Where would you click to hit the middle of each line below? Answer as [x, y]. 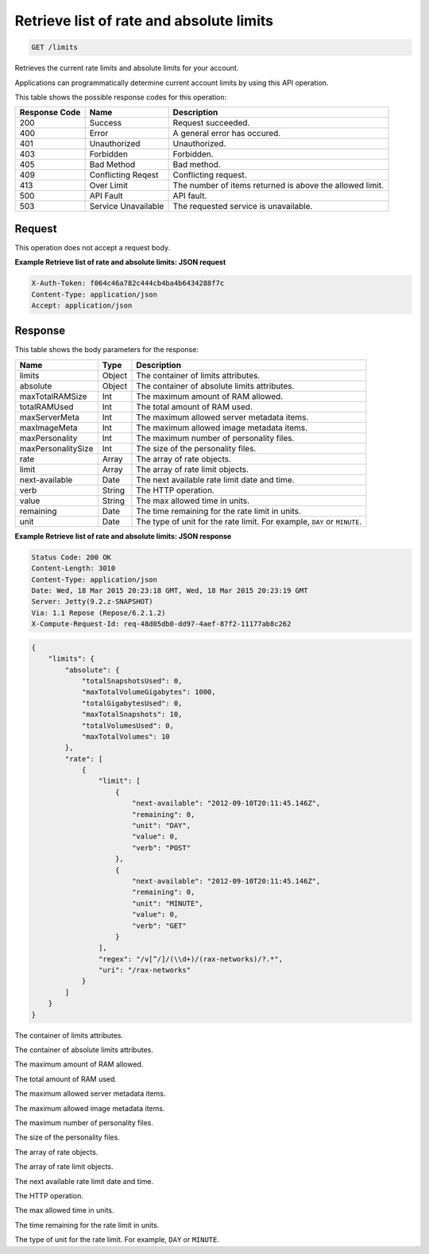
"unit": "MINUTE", [168, 903]
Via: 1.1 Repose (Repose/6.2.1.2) [99, 613]
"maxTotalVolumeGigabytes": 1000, [149, 692]
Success [106, 123]
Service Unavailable [127, 207]
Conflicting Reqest [124, 175]
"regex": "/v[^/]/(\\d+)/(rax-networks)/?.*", [191, 959]
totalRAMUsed [46, 407]
